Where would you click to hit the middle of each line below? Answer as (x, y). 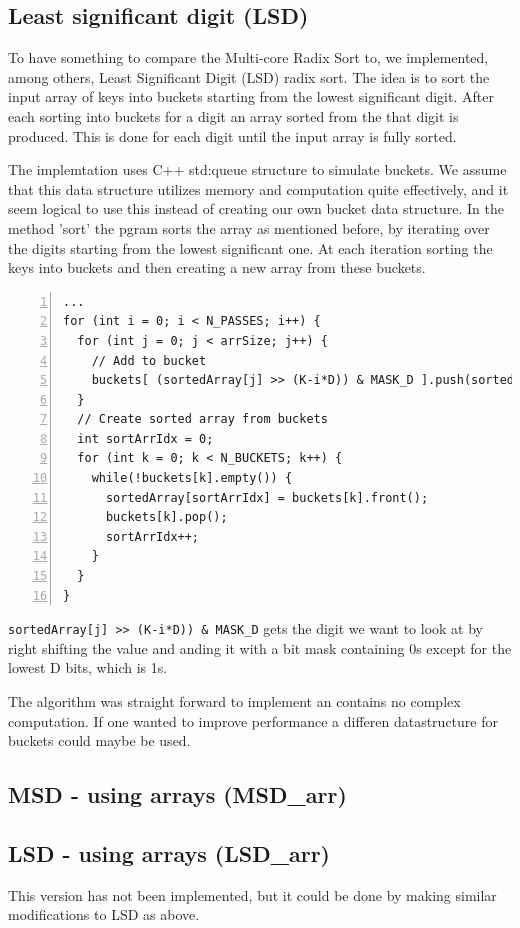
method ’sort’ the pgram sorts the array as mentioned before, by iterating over (249, 227)
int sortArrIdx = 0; (145, 438)
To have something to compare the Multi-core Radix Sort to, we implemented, (248, 57)
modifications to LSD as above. (104, 914)
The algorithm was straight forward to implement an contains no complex (234, 701)
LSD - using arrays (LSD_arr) (169, 853)
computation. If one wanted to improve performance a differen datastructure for (253, 720)
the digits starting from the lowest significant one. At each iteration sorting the (250, 247)
